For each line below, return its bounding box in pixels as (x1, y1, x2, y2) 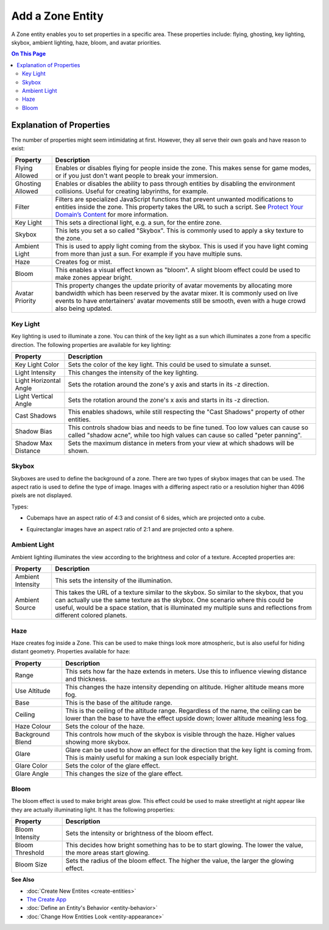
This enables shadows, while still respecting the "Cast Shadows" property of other (68, 407, 305, 416)
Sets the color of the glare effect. (65, 761, 160, 769)
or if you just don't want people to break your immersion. (55, 172, 219, 180)
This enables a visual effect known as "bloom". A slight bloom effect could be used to (55, 266, 301, 274)
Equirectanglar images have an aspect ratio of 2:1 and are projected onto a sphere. (26, 525, 234, 532)
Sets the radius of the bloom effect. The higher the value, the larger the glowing (65, 857, 294, 865)
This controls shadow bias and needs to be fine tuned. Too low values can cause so (68, 423, 309, 432)
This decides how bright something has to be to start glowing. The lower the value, (65, 841, 303, 849)
